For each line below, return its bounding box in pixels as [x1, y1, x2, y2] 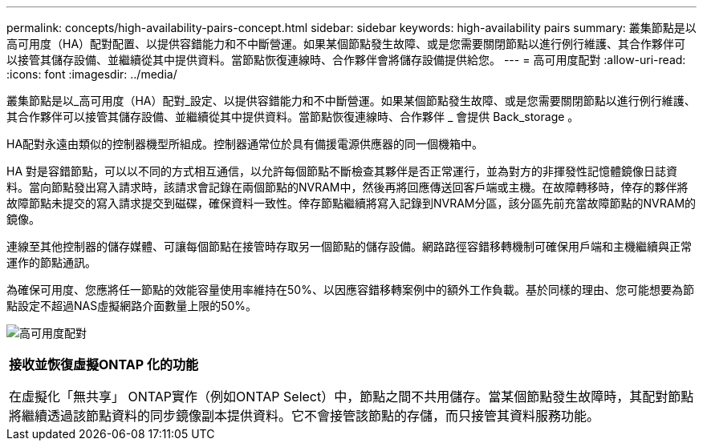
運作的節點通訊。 [6, 256, 96, 269]
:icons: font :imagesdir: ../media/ [6, 67, 177, 81]
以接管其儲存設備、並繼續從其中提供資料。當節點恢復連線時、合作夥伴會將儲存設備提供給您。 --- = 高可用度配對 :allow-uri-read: [6, 53, 686, 66]
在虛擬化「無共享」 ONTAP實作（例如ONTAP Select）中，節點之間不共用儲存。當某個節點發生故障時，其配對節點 [9, 389, 694, 405]
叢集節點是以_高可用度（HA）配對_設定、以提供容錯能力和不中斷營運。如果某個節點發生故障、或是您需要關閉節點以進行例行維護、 [6, 94, 696, 107]
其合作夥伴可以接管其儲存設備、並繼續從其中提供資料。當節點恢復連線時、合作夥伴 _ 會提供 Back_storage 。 [6, 110, 579, 123]
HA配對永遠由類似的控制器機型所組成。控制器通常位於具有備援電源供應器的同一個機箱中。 [6, 137, 484, 151]
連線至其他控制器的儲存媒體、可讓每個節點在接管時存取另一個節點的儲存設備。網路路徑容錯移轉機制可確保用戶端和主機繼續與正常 [6, 240, 692, 253]
